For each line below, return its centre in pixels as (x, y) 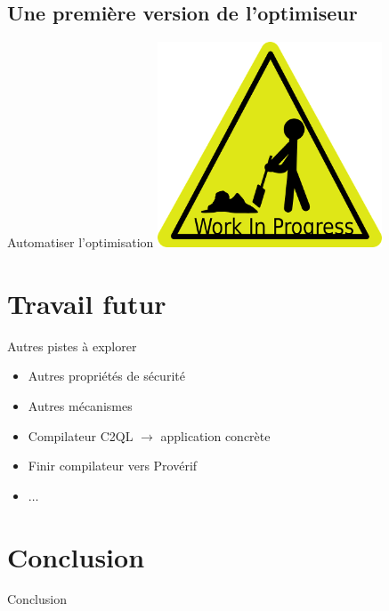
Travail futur (87, 303)
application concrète (215, 435)
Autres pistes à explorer (72, 346)
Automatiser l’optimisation (81, 242)
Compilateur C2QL (81, 435)
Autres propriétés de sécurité (106, 376)
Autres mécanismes (80, 405)
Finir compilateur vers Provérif (113, 466)
